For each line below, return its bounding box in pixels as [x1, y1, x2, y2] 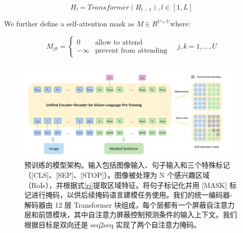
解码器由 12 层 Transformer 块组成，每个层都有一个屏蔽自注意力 [24, 199, 235, 210]
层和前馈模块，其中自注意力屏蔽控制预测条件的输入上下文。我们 [24, 209, 237, 220]
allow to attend [95, 38, 143, 46]
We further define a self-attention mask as [4, 18, 134, 28]
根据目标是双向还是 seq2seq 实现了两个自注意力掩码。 [24, 219, 201, 229]
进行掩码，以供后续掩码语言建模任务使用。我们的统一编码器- [31, 189, 232, 200]
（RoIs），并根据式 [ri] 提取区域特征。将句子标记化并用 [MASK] [24, 179, 227, 190]
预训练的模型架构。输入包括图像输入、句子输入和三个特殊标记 [24, 160, 230, 170]
